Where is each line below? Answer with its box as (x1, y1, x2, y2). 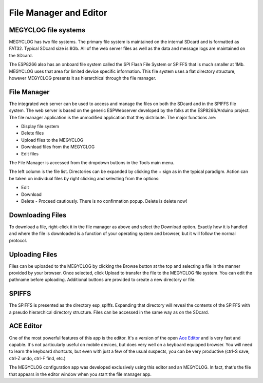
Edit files (21, 150, 39, 156)
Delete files (21, 130, 44, 136)
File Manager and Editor (9, 7, 108, 18)
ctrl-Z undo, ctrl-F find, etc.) (9, 355, 66, 361)
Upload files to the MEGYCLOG (21, 137, 84, 143)
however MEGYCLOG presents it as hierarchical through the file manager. (9, 75, 156, 81)
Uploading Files (9, 250, 57, 258)
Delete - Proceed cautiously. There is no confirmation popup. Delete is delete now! (21, 198, 188, 204)
